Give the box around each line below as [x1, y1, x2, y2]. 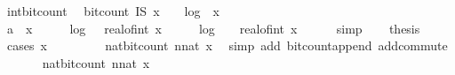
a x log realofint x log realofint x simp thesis [6, 19, 420, 37]
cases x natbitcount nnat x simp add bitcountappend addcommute [6, 36, 448, 55]
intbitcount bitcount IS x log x [6, 2, 220, 19]
